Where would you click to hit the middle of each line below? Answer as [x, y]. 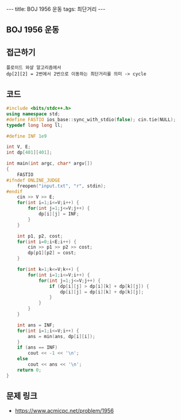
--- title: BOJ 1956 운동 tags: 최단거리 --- [56, 9]
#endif [14, 191]
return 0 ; [29, 370]
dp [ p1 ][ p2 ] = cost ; [52, 253]
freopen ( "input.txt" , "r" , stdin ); [62, 186]
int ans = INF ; [36, 325]
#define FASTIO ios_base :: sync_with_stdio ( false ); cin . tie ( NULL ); [91, 119]
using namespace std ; [33, 114]
